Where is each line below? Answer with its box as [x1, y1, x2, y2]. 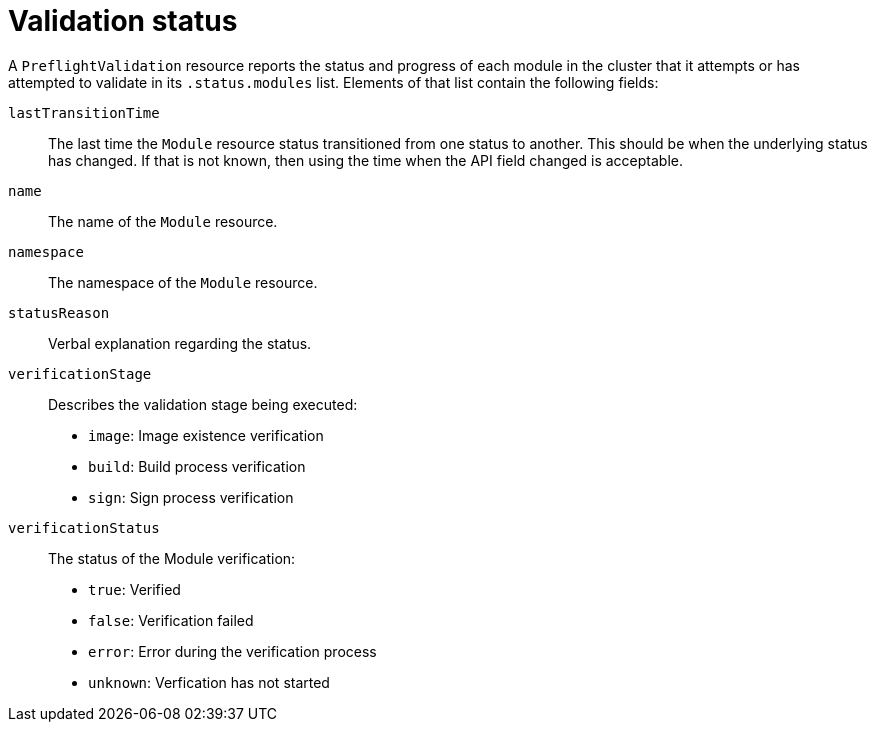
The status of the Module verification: [48, 549, 296, 567]
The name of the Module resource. [48, 212, 278, 230]
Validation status [8, 4, 238, 38]
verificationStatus [8, 519, 160, 536]
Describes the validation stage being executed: [48, 395, 358, 413]
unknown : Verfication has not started [88, 673, 330, 691]
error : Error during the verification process [88, 642, 377, 660]
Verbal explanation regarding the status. [48, 334, 312, 352]
